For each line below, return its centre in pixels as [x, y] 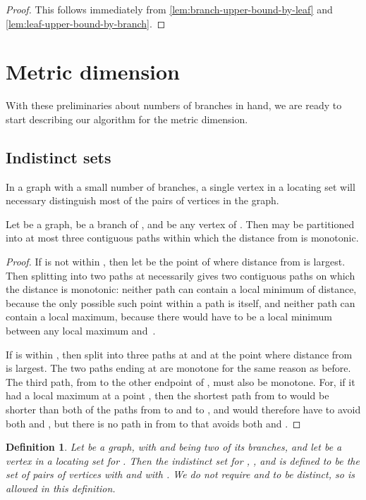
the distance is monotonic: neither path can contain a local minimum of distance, [181, 289]
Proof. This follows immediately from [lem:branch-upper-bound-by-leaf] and [169, 9]
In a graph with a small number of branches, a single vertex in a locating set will [181, 186]
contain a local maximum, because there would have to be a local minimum [169, 317]
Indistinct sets [59, 157]
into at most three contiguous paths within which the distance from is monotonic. [182, 238]
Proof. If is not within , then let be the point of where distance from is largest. [176, 262]
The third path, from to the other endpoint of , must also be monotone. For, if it [181, 381]
